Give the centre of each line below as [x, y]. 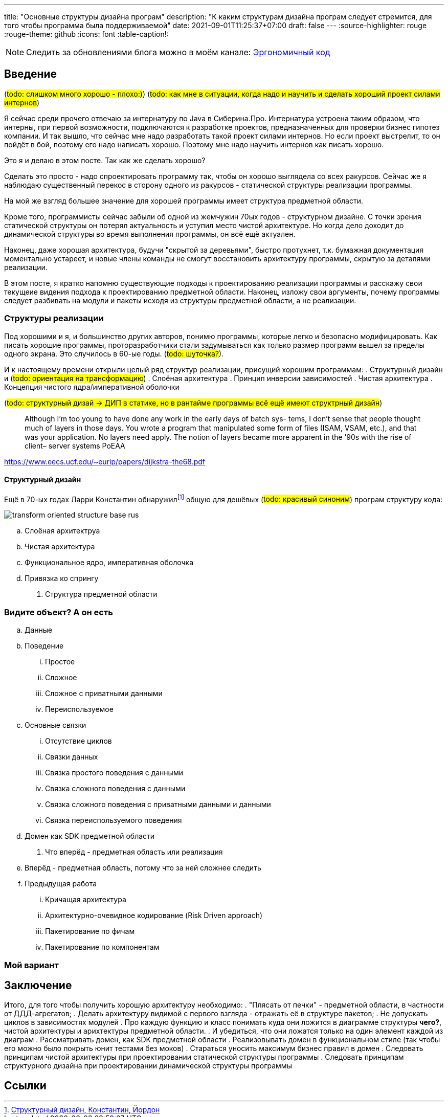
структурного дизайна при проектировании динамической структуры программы [148, 1066]
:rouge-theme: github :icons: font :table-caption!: [86, 34]
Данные [39, 630]
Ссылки [25, 1085]
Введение [31, 74]
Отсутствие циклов [79, 741]
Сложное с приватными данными [104, 694]
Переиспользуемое [79, 709]
